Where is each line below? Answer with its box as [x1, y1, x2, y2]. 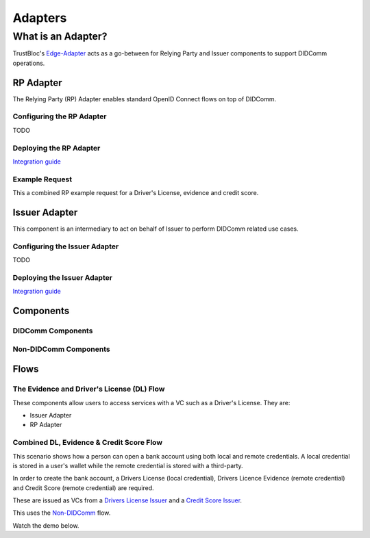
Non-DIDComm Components [12, 344, 110, 354]
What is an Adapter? [12, 30, 108, 42]
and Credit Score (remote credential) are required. [12, 483, 154, 492]
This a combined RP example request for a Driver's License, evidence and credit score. [12, 189, 259, 197]
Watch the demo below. [12, 521, 79, 530]
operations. [12, 59, 45, 67]
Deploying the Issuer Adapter [12, 272, 113, 282]
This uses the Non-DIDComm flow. [12, 509, 111, 517]
